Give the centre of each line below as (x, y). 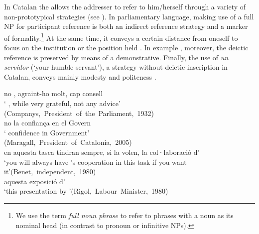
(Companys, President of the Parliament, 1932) (79, 113)
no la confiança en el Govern (48, 123)
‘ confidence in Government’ (47, 132)
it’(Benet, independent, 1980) (50, 172)
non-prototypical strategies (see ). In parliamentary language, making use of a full (129, 16)
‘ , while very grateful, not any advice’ (62, 103)
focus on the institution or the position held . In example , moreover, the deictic (126, 48)
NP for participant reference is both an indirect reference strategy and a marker (126, 26)
